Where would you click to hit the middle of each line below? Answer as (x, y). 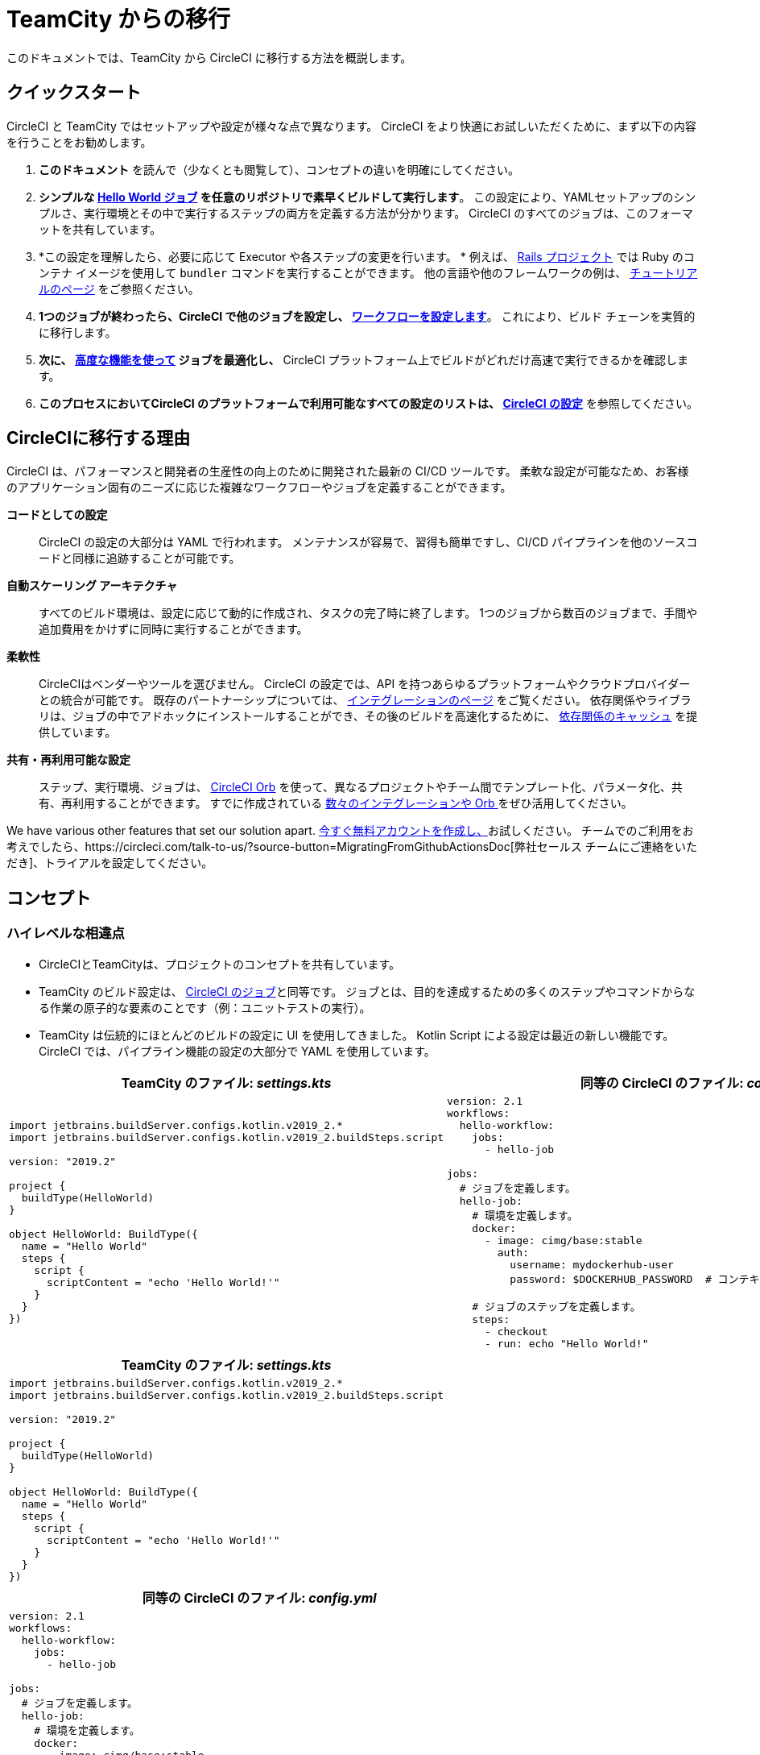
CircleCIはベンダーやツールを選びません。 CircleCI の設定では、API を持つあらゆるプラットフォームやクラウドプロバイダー (365, 684)
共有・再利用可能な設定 (68, 760)
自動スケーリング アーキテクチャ (92, 586)
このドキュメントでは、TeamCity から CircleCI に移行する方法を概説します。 (209, 57)
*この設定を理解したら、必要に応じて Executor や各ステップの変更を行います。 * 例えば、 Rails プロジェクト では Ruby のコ (367, 256)
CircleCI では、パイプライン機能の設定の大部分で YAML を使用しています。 (237, 1051)
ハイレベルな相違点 (66, 934)
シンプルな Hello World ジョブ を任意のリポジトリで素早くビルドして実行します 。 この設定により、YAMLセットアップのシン (368, 197)
